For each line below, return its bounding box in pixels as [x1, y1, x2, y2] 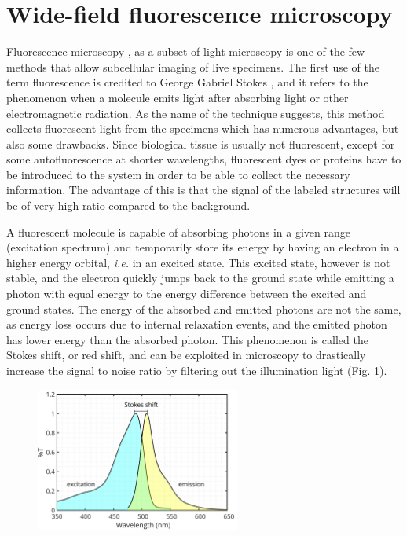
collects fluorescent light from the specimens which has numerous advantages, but [6, 120, 399, 137]
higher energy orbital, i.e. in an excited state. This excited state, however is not [6, 254, 390, 270]
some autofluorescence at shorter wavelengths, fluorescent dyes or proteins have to [6, 151, 401, 167]
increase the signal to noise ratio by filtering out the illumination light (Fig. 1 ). [6, 362, 387, 378]
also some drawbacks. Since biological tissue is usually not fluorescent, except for [6, 135, 395, 152]
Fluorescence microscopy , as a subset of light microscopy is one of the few [6, 43, 365, 60]
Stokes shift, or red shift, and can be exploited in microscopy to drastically [6, 347, 366, 363]
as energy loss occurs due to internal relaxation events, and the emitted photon [6, 316, 387, 332]
